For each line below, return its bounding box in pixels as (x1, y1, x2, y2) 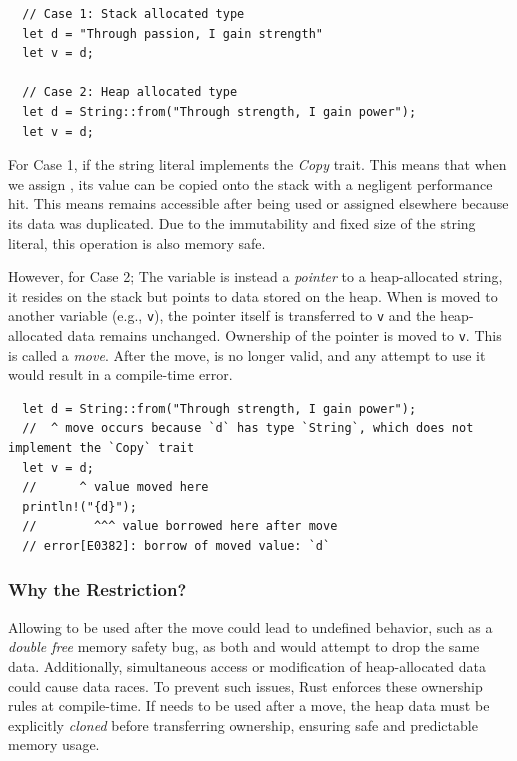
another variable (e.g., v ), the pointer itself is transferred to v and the (8, 305, 436, 326)
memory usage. (8, 734, 100, 755)
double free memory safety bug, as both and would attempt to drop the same (8, 636, 480, 657)
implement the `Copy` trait (8, 441, 195, 455)
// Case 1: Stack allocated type (22, 7, 245, 21)
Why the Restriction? (8, 577, 187, 602)
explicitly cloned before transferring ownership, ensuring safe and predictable (8, 714, 478, 735)
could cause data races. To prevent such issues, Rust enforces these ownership (8, 675, 483, 696)
